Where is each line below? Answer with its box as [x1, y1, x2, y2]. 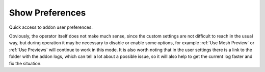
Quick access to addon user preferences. [9, 24, 93, 30]
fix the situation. [9, 60, 42, 66]
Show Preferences [9, 7, 86, 18]
